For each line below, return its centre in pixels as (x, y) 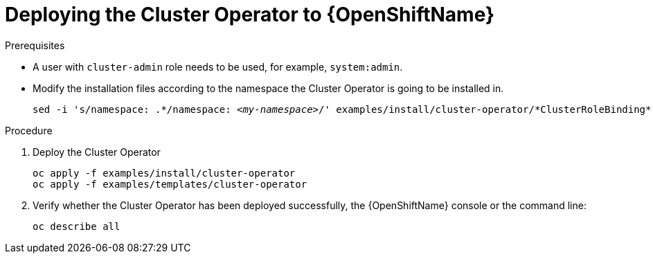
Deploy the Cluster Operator (97, 152)
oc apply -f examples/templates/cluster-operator (170, 184)
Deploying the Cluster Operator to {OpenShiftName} (250, 15)
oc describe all (77, 226)
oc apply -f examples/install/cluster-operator (164, 173)
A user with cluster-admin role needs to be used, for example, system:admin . (218, 66)
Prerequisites (35, 45)
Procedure (29, 130)
